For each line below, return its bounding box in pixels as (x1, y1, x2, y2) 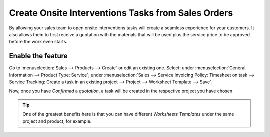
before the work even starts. (9, 39, 67, 45)
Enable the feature (9, 52, 68, 60)
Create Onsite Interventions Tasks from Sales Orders (9, 7, 233, 18)
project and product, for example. (22, 118, 92, 124)
